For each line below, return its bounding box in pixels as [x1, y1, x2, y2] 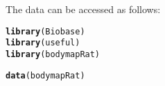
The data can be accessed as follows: [6, 2, 161, 16]
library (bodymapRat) [6, 49, 101, 59]
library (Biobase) [6, 26, 85, 36]
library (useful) [6, 38, 80, 48]
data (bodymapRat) [6, 70, 85, 80]
